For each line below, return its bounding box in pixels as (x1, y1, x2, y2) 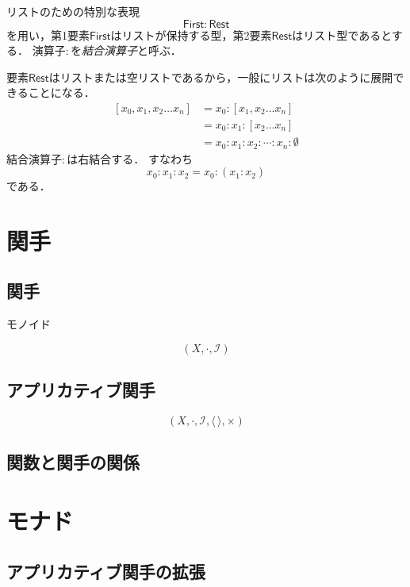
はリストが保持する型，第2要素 (110, 26, 272, 43)
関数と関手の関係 (6, 450, 140, 474)
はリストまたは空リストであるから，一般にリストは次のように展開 (48, 68, 393, 85)
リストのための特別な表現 (6, 3, 140, 19)
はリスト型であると (292, 26, 392, 43)
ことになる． (28, 84, 95, 101)
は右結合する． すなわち (67, 150, 193, 167)
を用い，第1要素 (6, 26, 90, 43)
